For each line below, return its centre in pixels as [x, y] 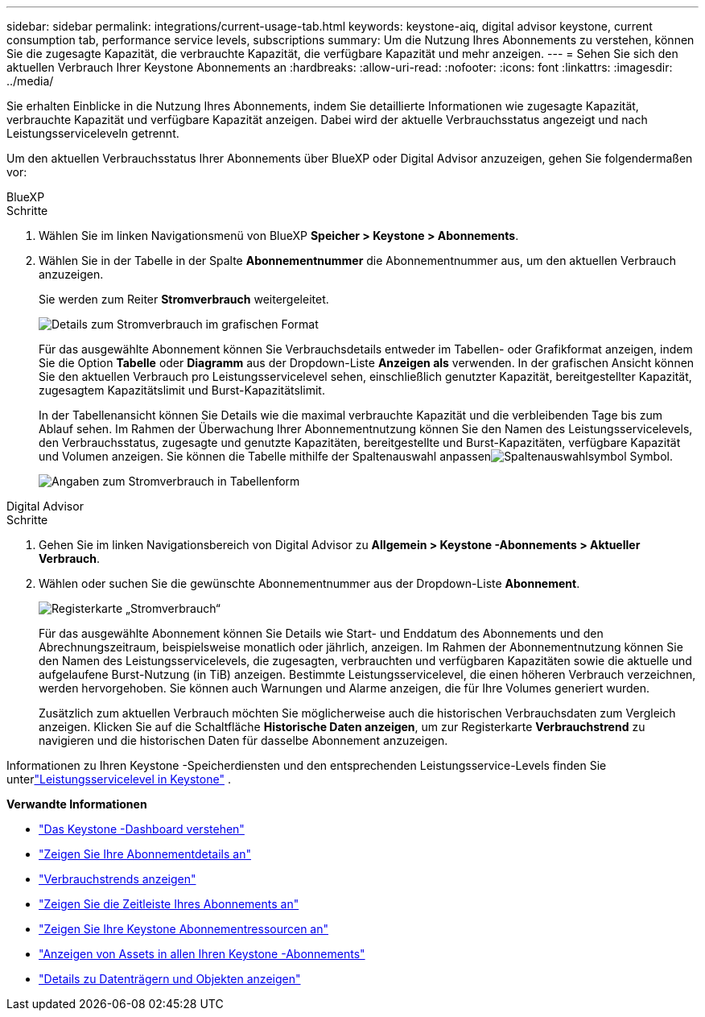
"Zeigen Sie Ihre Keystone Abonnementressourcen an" [184, 929]
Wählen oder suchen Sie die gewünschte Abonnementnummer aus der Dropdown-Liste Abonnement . [309, 583]
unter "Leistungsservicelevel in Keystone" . [119, 779]
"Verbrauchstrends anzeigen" [117, 879]
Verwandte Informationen [77, 804]
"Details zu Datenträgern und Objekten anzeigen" [170, 979]
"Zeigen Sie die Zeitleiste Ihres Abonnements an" [169, 904]
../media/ [30, 81]
